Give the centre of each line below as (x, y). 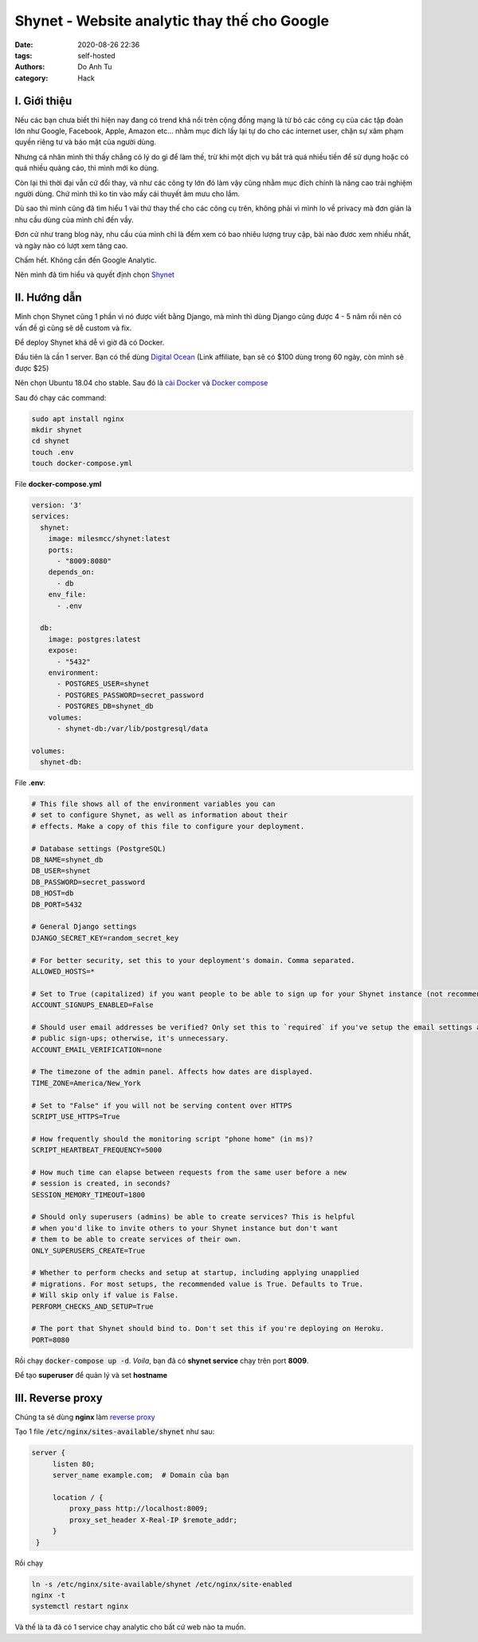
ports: (61, 550)
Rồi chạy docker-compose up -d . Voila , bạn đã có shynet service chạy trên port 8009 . (162, 1360)
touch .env (53, 452)
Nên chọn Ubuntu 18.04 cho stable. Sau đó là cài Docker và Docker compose (141, 383)
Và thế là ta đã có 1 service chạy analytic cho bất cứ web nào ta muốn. (130, 1627)
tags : (24, 55)
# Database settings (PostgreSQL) (99, 849)
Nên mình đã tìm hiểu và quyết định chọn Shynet (95, 274)
